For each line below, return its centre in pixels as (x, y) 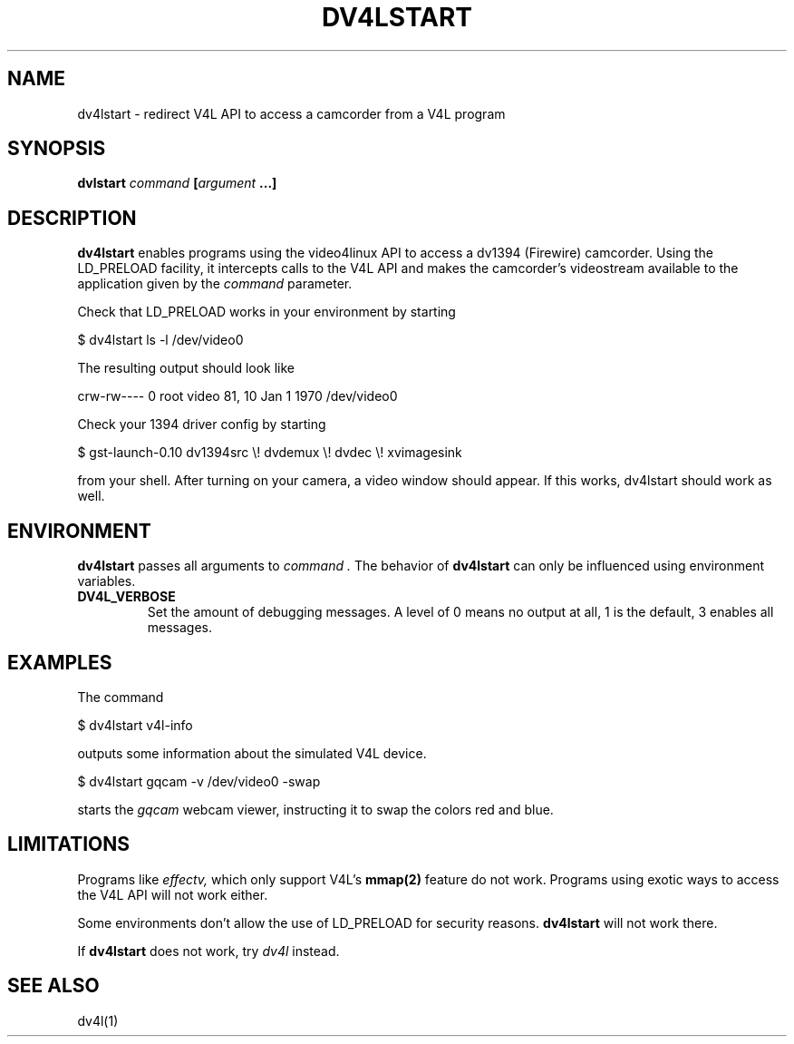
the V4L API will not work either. (173, 894)
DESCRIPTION (72, 218)
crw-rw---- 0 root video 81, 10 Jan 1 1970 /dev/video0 (237, 396)
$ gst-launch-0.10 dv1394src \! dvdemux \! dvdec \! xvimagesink (270, 453)
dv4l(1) (98, 1020)
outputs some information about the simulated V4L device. (252, 753)
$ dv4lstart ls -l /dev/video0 (160, 340)
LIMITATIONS (69, 844)
